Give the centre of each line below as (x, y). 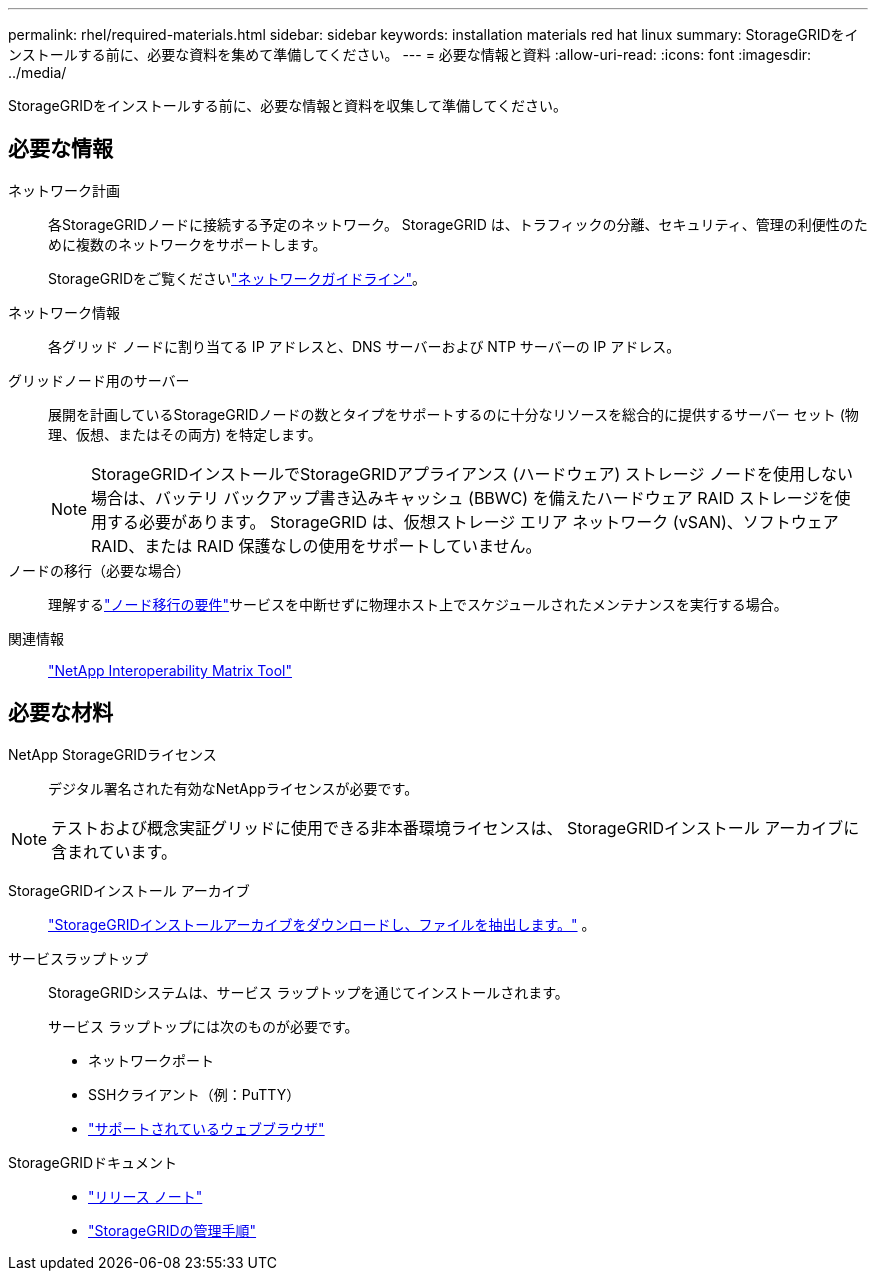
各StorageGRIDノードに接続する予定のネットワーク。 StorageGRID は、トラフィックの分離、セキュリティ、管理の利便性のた (458, 224)
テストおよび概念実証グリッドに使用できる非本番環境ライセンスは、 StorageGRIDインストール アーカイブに (455, 827)
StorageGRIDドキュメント (93, 1162)
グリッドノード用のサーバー (99, 380)
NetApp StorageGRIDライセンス (112, 754)
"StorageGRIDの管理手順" (172, 1230)
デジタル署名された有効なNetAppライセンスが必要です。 (233, 788)
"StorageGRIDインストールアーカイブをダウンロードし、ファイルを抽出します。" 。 (322, 924)
